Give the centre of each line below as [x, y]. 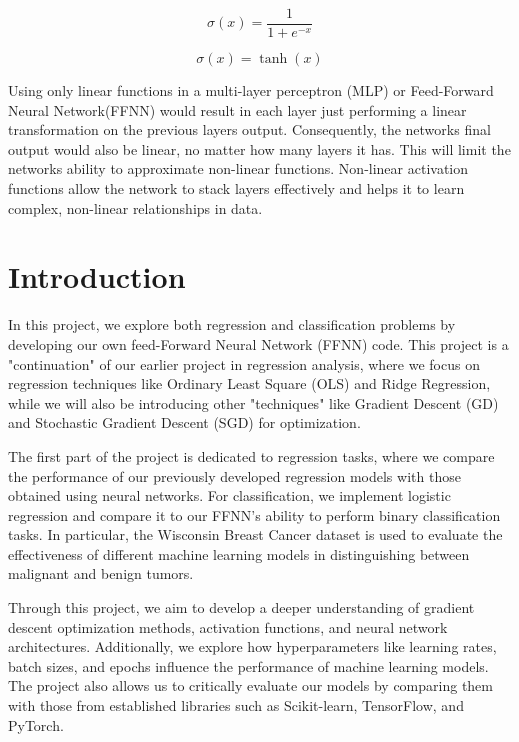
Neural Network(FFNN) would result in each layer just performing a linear [237, 109]
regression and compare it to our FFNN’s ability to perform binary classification [254, 514]
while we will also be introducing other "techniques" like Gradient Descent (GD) [253, 402]
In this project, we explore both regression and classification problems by [232, 324]
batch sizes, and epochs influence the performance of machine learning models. [248, 665]
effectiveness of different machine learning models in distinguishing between [239, 553]
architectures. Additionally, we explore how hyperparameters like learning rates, [252, 646]
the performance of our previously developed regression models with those [234, 475]
